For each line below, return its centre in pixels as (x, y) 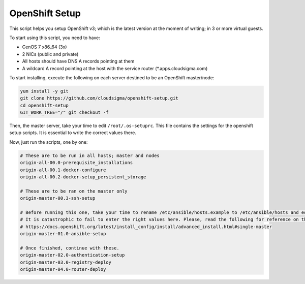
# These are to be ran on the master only (74, 191)
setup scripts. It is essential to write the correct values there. (73, 133)
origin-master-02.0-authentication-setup (72, 255)
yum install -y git (44, 91)
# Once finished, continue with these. (70, 248)
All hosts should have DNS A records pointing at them (78, 61)
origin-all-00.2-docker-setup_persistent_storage (83, 177)
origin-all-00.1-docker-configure (63, 170)
